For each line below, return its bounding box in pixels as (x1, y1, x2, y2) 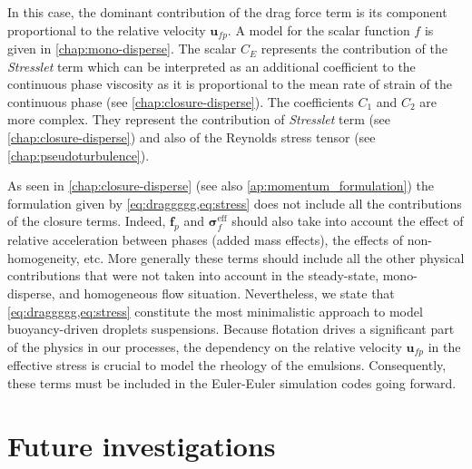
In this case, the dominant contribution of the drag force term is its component (7, 3, 447, 21)
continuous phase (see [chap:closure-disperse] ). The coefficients (7, 92, 354, 111)
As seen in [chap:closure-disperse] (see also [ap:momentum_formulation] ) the (7, 176, 435, 195)
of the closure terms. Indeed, (7, 211, 166, 230)
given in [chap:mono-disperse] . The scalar (7, 39, 237, 58)
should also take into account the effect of (231, 211, 464, 230)
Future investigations (7, 426, 276, 464)
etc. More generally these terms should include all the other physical (84, 248, 465, 267)
